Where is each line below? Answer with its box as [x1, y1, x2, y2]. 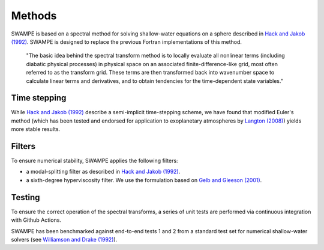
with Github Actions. [11, 216, 61, 224]
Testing [11, 192, 40, 203]
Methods [11, 9, 57, 22]
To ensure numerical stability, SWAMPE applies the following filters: [11, 157, 178, 165]
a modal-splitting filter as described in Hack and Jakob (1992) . [26, 168, 181, 175]
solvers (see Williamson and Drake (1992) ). [11, 236, 118, 243]
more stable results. [11, 126, 61, 133]
